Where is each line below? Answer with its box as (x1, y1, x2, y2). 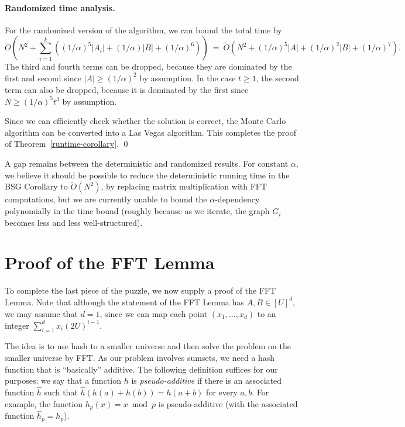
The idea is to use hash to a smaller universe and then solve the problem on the (5, 340, 291, 352)
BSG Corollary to (5, 180, 68, 192)
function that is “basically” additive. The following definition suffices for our (5, 363, 278, 375)
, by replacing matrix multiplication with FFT (101, 180, 267, 192)
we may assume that (5, 307, 78, 319)
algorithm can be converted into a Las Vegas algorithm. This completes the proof (5, 126, 297, 138)
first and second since (5, 71, 81, 84)
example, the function (5, 397, 83, 409)
